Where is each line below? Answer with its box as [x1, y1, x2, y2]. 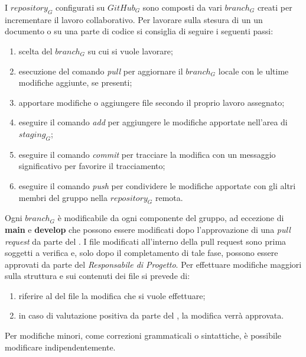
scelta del [18, 44, 53, 57]
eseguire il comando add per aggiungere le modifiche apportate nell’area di [18, 116, 288, 128]
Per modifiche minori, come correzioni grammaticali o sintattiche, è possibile [5, 329, 282, 342]
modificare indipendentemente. [5, 340, 116, 353]
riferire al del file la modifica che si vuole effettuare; [18, 289, 206, 301]
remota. [155, 191, 183, 203]
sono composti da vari [142, 1, 222, 13]
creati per [257, 1, 292, 13]
